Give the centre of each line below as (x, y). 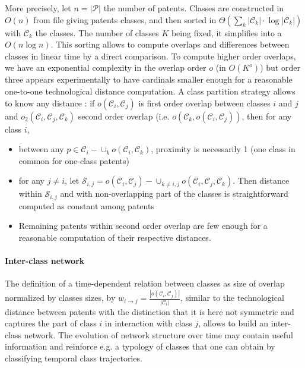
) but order (280, 67)
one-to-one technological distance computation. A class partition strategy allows (150, 91)
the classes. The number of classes (97, 32)
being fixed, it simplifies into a (226, 32)
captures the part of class (51, 323)
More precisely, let (38, 8)
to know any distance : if (50, 103)
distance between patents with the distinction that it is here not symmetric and (150, 311)
